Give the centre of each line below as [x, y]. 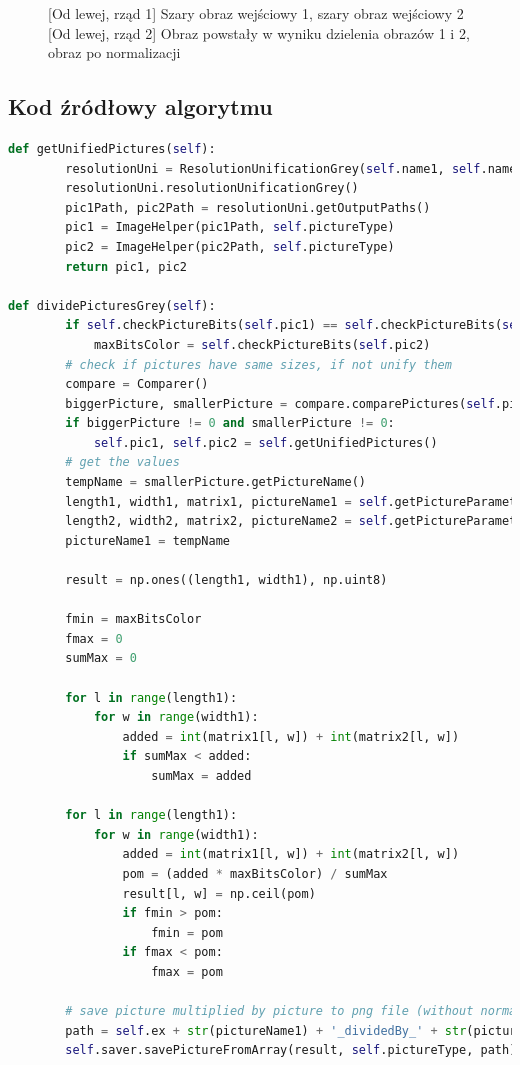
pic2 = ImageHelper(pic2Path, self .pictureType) [230, 246]
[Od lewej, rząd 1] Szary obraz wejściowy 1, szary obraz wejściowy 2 [256, 13]
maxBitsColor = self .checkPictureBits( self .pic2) [262, 344]
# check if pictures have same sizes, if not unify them [258, 364]
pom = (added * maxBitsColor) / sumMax [255, 873]
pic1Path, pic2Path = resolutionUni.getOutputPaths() [248, 207]
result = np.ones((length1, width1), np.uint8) [226, 580]
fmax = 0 [94, 638]
